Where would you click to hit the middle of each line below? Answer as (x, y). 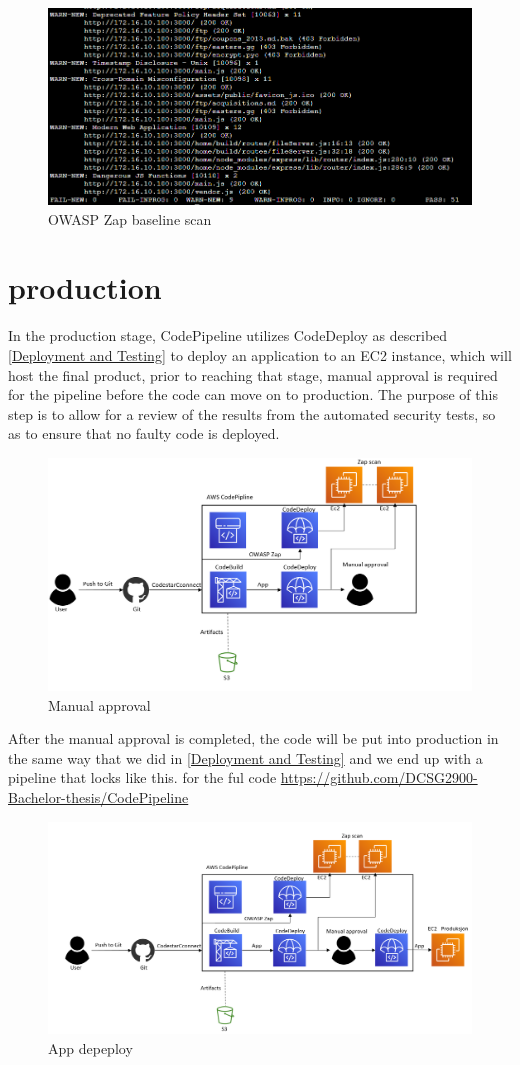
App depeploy (90, 1047)
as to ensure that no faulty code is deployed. (144, 433)
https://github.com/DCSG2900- (379, 777)
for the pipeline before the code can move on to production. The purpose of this (253, 394)
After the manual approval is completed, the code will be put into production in (253, 738)
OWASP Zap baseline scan (130, 218)
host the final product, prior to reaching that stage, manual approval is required (253, 374)
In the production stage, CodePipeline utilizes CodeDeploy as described (228, 335)
